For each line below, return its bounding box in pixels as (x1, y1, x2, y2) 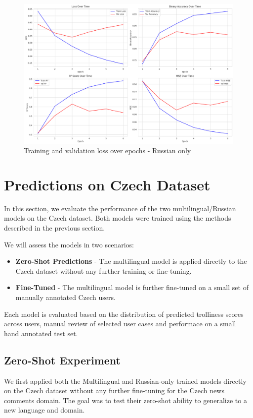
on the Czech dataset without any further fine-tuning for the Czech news (4, 385, 224, 396)
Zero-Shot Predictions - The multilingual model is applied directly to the (15, 256, 247, 266)
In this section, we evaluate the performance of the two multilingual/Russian (4, 203, 236, 213)
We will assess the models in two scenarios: (4, 239, 134, 249)
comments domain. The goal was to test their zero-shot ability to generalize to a (4, 395, 247, 405)
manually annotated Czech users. (15, 292, 116, 302)
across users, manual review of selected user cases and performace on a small (4, 318, 236, 329)
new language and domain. (4, 405, 85, 415)
